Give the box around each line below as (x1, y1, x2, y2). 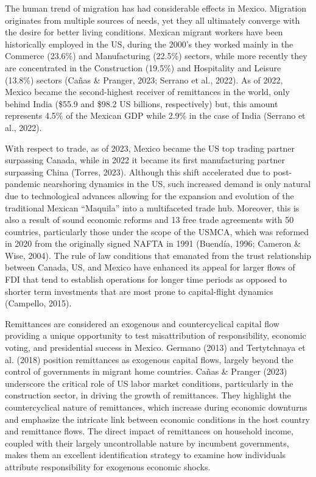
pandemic (5, 177, 41, 190)
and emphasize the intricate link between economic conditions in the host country (5, 412, 310, 425)
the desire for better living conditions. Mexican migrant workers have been (5, 26, 283, 38)
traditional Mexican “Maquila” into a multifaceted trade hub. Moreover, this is (5, 201, 300, 214)
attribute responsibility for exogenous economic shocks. (5, 460, 211, 473)
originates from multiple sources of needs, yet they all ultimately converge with (5, 13, 300, 26)
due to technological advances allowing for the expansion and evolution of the (5, 189, 294, 202)
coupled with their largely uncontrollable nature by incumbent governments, (5, 436, 289, 449)
